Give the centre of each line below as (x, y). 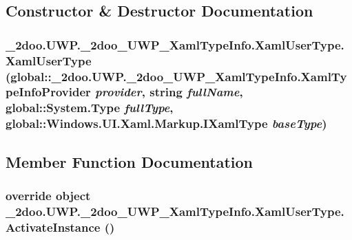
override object (48, 195)
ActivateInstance (53, 227)
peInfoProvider (48, 92)
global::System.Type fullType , (90, 108)
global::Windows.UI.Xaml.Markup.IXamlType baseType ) (166, 123)
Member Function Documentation (130, 161)
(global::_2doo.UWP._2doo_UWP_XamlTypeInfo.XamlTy (176, 76)
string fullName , (196, 92)
